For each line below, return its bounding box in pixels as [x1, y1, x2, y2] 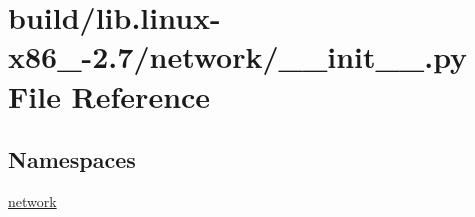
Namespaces [8, 144, 136, 175]
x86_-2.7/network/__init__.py [8, 36, 468, 77]
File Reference [8, 75, 211, 116]
